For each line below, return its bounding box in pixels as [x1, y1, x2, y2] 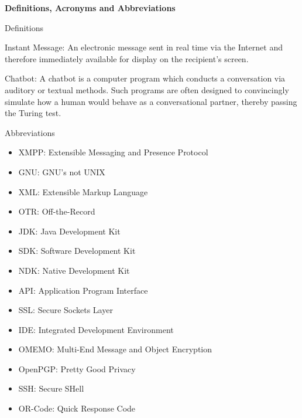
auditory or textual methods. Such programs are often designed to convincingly [5, 83, 289, 96]
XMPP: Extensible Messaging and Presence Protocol [18, 146, 208, 158]
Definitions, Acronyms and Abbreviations [5, 2, 176, 13]
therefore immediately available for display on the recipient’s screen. [5, 52, 249, 64]
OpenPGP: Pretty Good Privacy [18, 362, 136, 375]
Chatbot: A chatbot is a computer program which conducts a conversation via [5, 72, 286, 84]
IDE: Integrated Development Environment [18, 323, 174, 335]
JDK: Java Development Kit [18, 225, 121, 237]
